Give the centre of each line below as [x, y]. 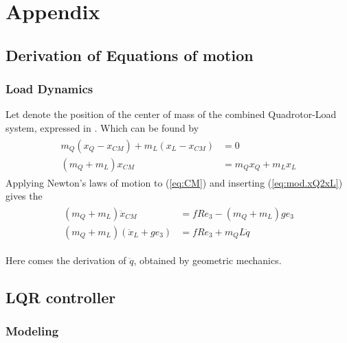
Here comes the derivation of [66, 260]
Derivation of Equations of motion [130, 55]
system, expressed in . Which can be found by [102, 127]
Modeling [32, 331]
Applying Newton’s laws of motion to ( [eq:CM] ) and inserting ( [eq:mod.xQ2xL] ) [174, 182]
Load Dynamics [49, 89]
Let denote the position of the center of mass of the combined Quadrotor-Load [171, 114]
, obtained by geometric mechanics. [208, 260]
